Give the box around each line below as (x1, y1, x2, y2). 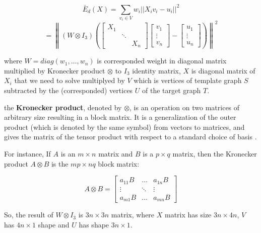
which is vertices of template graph (134, 75, 242, 86)
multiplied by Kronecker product (4, 65, 105, 75)
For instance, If (4, 148, 51, 159)
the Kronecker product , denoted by (4, 102, 122, 112)
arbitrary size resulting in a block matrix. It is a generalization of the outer (4, 112, 236, 122)
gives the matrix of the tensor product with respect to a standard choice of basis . (4, 131, 257, 142)
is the (51, 158, 69, 169)
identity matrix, (132, 65, 181, 75)
